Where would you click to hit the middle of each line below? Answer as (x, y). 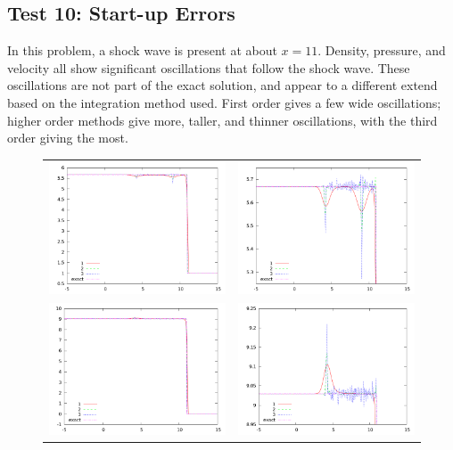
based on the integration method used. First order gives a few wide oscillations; (224, 102)
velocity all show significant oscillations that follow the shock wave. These (209, 67)
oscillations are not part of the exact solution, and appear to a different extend (222, 85)
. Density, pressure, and (382, 50)
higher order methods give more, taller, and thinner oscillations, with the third (222, 120)
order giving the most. (68, 138)
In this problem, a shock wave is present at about (142, 50)
